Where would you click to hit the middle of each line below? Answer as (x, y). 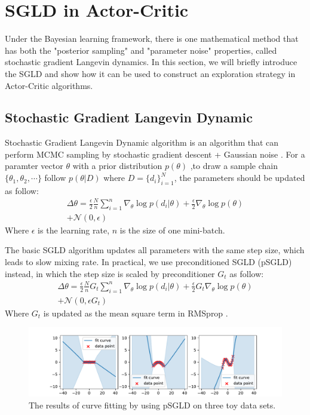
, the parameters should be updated (240, 178)
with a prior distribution (117, 166)
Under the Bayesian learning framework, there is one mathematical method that (152, 39)
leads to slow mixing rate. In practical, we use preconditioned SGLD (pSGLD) (148, 262)
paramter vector (34, 166)
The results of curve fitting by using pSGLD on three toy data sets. (152, 405)
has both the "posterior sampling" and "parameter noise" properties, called (141, 50)
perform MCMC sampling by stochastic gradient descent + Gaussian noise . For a (155, 154)
